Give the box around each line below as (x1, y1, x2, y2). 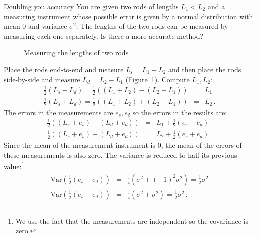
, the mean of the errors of (161, 140, 242, 150)
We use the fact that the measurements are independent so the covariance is (15, 215, 249, 226)
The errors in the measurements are (4, 107, 113, 117)
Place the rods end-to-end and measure (4, 64, 124, 74)
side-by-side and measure (4, 74, 80, 84)
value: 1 (4, 160, 25, 172)
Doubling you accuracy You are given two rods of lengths (4, 1, 179, 11)
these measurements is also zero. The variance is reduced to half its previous (4, 149, 237, 160)
